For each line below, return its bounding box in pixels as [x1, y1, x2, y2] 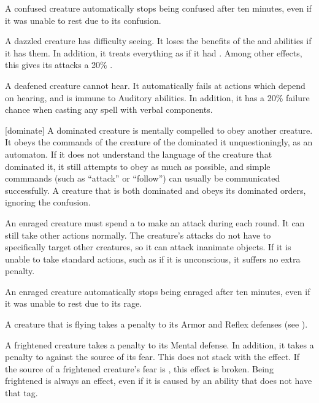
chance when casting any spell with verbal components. [5, 103, 213, 116]
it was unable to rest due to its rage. [5, 297, 142, 310]
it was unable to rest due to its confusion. [5, 13, 161, 26]
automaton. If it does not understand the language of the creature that [5, 147, 272, 160]
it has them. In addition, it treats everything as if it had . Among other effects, [5, 46, 302, 59]
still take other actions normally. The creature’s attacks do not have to [5, 228, 271, 241]
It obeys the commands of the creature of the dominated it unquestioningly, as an [5, 136, 313, 148]
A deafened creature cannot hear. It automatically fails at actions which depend [5, 79, 306, 91]
